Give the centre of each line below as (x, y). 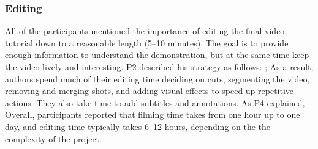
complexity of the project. (53, 138)
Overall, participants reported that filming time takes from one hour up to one (153, 114)
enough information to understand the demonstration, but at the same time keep (157, 55)
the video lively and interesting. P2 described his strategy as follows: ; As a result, (159, 67)
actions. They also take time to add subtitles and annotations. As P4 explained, (155, 102)
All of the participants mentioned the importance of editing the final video (145, 31)
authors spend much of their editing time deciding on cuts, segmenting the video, (157, 78)
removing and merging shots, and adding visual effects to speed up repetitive (150, 91)
